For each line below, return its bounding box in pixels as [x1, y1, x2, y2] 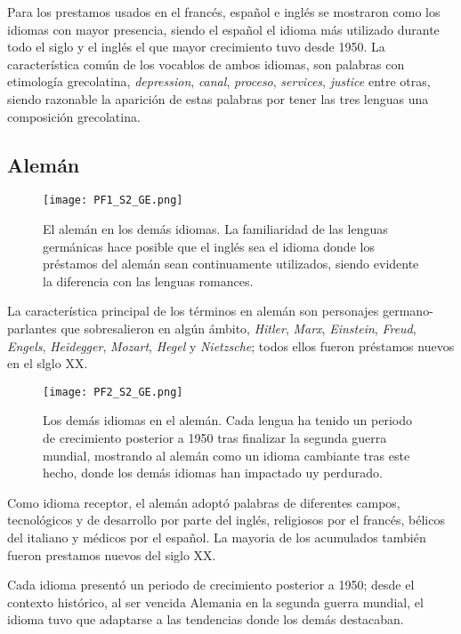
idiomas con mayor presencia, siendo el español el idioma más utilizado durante [7, 20, 440, 38]
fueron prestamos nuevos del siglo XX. [7, 545, 216, 564]
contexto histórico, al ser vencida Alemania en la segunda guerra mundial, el [7, 592, 424, 611]
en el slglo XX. [7, 354, 88, 373]
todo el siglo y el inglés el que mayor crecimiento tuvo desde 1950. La [7, 37, 385, 56]
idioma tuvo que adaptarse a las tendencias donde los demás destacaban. [7, 610, 404, 629]
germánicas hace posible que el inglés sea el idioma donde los [43, 237, 375, 255]
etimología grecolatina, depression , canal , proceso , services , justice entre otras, [7, 72, 431, 91]
